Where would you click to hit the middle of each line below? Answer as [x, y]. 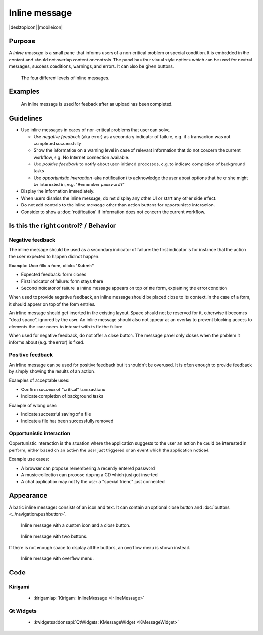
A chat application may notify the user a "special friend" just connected [93, 482]
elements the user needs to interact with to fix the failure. [66, 327]
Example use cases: [29, 459]
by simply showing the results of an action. [52, 371]
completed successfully [57, 143]
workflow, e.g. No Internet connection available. [81, 157]
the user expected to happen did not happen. [54, 257]
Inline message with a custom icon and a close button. [76, 525]
